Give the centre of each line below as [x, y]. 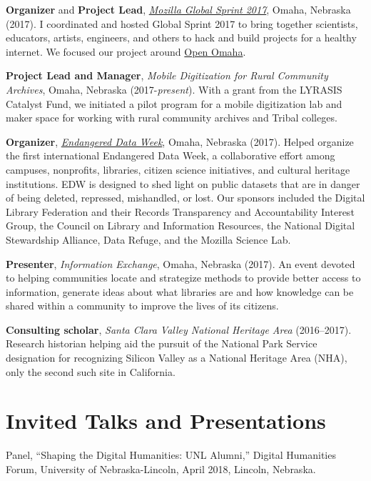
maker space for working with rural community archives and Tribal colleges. [172, 118]
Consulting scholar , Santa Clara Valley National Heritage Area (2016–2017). [179, 329]
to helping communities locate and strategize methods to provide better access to [183, 278]
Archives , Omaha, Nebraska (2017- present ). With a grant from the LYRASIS [174, 89]
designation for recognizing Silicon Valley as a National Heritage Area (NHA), [177, 358]
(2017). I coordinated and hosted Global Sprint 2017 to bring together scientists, [182, 23]
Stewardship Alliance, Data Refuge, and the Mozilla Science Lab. [148, 239]
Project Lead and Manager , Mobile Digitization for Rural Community [167, 75]
